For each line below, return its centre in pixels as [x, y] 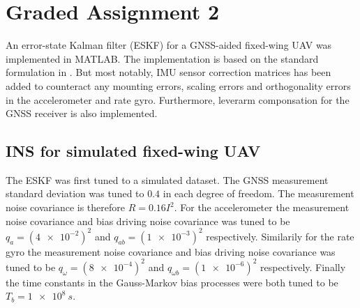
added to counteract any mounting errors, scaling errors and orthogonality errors [178, 85]
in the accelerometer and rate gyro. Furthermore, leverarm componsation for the [178, 99]
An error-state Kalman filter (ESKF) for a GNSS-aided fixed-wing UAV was [169, 45]
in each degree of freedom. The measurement [258, 193]
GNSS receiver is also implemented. [82, 113]
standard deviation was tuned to [75, 193]
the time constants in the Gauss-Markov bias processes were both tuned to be [172, 282]
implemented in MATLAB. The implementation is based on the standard [162, 58]
